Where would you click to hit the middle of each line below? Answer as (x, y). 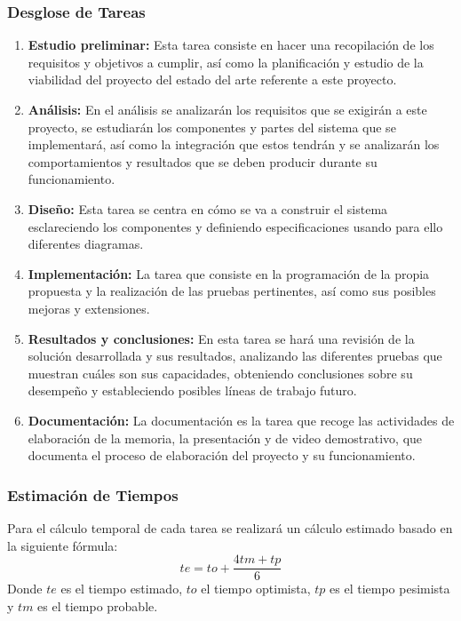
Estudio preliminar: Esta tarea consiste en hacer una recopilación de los (231, 45)
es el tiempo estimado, (122, 589)
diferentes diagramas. (86, 244)
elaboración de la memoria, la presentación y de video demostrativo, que (225, 438)
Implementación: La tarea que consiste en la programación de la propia (229, 273)
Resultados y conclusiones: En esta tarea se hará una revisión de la (221, 338)
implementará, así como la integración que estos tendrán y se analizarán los (234, 144)
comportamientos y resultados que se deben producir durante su (203, 161)
